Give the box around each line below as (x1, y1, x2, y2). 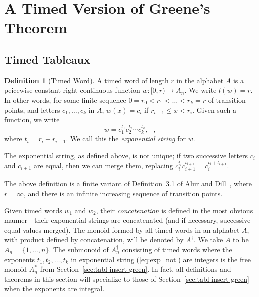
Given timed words (4, 205, 62, 215)
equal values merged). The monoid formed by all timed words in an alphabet (4, 224, 240, 235)
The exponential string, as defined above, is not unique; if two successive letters (4, 150, 248, 160)
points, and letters (4, 104, 60, 115)
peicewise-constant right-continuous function (4, 85, 140, 95)
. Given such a (192, 104, 236, 115)
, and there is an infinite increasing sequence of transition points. (23, 188, 223, 199)
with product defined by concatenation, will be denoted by (4, 234, 184, 245)
